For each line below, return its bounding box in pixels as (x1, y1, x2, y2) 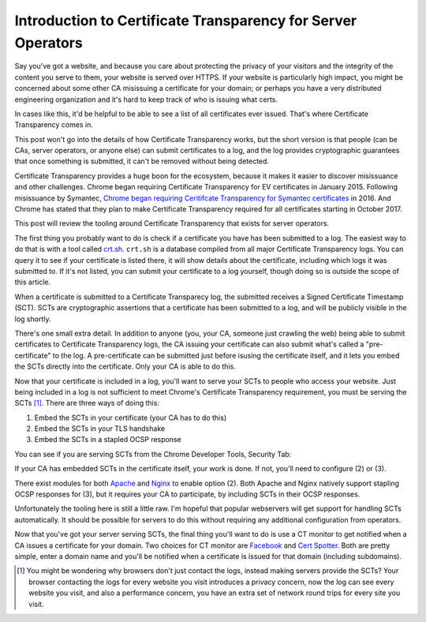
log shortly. (14, 314, 51, 324)
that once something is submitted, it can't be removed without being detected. (14, 156, 270, 166)
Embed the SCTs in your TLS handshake (34, 424, 166, 433)
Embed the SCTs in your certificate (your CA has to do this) (34, 413, 227, 422)
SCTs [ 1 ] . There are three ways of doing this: (14, 399, 159, 408)
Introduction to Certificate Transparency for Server (14, 12, 357, 29)
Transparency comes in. (14, 120, 94, 129)
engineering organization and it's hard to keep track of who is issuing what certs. (14, 95, 278, 104)
